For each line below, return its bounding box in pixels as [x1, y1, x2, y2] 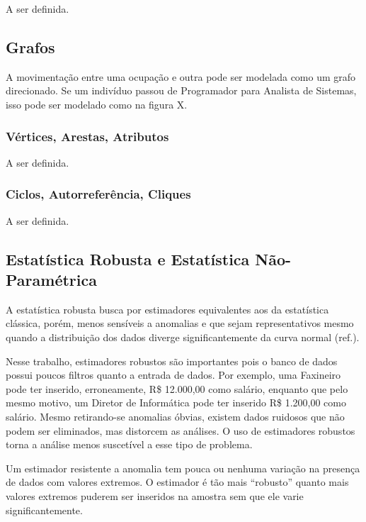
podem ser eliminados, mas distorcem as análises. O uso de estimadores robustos [6, 423, 355, 438]
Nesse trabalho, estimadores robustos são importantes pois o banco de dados [6, 353, 338, 368]
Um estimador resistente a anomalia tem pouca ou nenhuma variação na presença [6, 460, 360, 475]
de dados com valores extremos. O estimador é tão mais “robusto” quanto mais [6, 474, 349, 489]
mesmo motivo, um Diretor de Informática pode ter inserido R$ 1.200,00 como [6, 395, 346, 410]
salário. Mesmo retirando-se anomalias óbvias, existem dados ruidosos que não [6, 409, 345, 423]
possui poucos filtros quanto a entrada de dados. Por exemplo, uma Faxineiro [6, 367, 341, 382]
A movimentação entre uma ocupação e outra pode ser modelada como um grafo [6, 69, 356, 84]
